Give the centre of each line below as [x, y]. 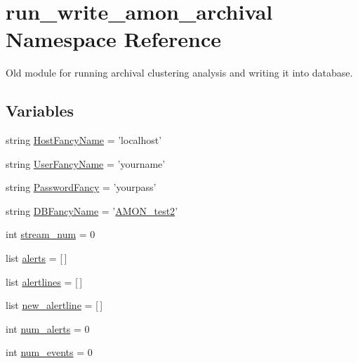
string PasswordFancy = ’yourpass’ [81, 187]
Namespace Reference [113, 39]
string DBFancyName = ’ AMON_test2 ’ [92, 210]
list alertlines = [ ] [44, 281]
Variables [40, 111]
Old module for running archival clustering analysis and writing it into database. [179, 73]
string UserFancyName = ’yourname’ [86, 163]
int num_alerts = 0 [48, 328]
